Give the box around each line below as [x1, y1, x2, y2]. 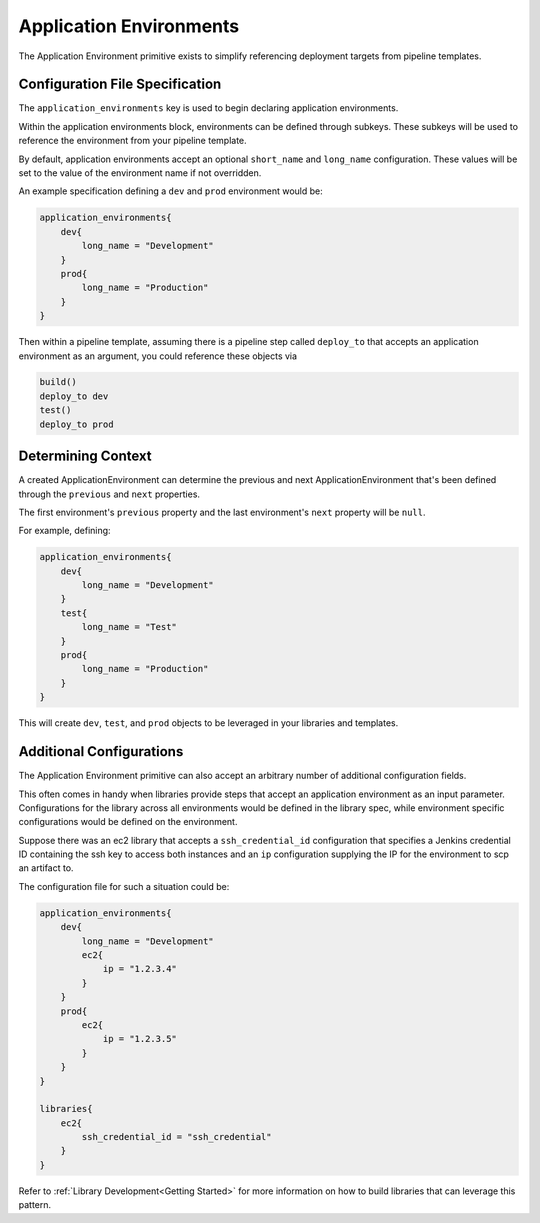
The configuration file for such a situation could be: [18, 880, 230, 892]
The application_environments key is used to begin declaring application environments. [18, 102, 399, 114]
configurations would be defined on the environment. [18, 816, 238, 828]
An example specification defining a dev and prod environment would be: [18, 185, 324, 197]
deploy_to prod [39, 418, 114, 430]
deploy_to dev [39, 390, 109, 402]
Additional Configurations [18, 743, 184, 760]
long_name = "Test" [81, 621, 177, 633]
